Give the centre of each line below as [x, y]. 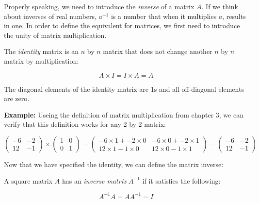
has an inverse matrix [94, 180]
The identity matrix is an [41, 51]
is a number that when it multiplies [164, 16]
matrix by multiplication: [41, 60]
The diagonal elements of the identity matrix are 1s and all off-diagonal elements [124, 89]
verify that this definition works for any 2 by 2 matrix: [85, 124]
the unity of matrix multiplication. [55, 35]
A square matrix [28, 180]
